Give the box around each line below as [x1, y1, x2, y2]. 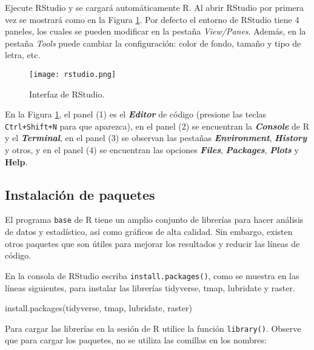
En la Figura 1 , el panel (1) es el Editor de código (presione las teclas [5, 108, 267, 121]
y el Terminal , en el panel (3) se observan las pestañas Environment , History [5, 131, 307, 144]
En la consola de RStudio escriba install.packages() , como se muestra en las [5, 269, 299, 282]
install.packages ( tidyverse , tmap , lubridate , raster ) [5, 302, 192, 314]
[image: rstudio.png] [29, 70, 116, 79]
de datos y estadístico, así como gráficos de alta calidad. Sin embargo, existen [5, 225, 293, 238]
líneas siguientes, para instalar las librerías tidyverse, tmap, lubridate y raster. [5, 281, 295, 294]
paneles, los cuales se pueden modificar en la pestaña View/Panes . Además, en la [5, 25, 306, 38]
